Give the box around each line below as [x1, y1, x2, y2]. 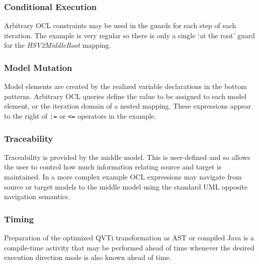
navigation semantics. [4, 191, 70, 202]
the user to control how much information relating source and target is [4, 161, 222, 172]
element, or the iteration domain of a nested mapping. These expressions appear [4, 101, 251, 111]
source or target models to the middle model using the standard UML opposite [4, 181, 248, 192]
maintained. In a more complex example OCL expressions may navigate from [4, 171, 242, 182]
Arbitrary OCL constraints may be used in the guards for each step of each [4, 20, 236, 31]
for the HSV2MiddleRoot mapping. [4, 40, 111, 50]
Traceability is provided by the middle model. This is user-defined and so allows [4, 151, 250, 162]
